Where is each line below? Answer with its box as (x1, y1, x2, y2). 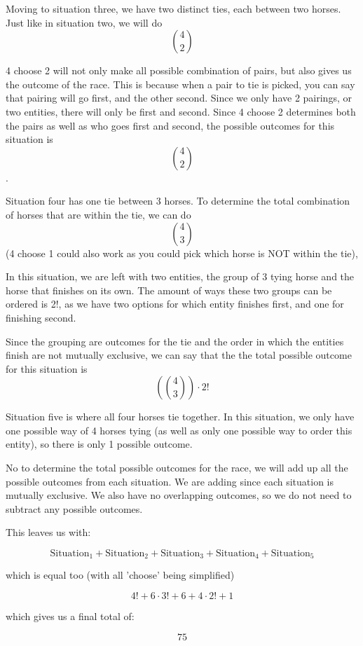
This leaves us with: (6, 525, 91, 540)
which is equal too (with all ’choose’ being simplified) (6, 568, 235, 582)
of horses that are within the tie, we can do (6, 207, 191, 221)
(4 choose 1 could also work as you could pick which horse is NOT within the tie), (6, 245, 358, 260)
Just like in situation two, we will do (6, 15, 163, 29)
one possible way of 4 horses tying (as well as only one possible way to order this (6, 422, 352, 437)
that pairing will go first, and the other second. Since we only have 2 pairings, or (6, 90, 352, 105)
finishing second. (6, 310, 76, 324)
